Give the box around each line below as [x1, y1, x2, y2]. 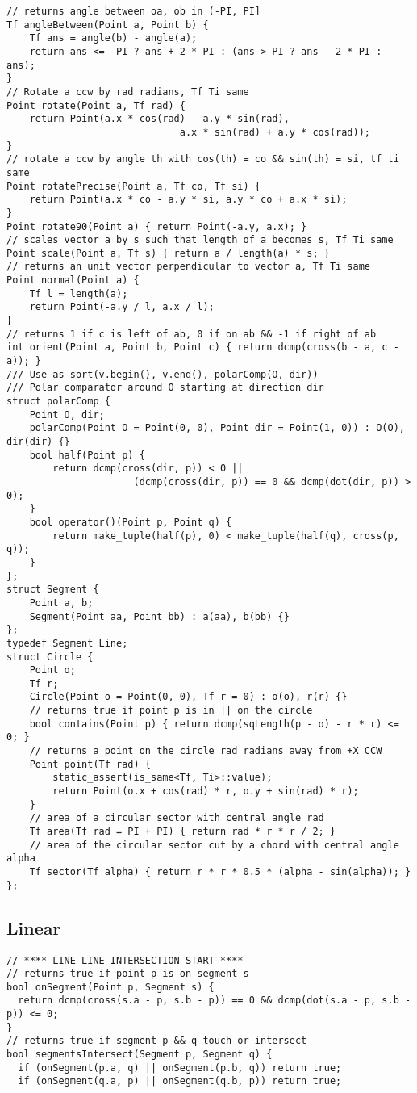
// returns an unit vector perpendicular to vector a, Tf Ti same [6, 261, 371, 273]
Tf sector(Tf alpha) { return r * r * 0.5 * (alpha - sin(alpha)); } [29, 866, 411, 877]
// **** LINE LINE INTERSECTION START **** [6, 954, 244, 966]
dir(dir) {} [6, 436, 70, 447]
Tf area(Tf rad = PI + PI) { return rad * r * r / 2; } [29, 826, 336, 838]
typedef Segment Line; [6, 637, 128, 649]
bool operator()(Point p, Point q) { [29, 516, 232, 528]
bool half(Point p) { [29, 449, 145, 461]
